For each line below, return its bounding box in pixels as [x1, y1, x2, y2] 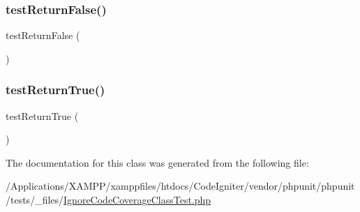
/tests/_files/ [6, 192, 64, 206]
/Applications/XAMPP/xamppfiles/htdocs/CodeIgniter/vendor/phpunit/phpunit [6, 179, 355, 193]
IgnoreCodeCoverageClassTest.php [63, 192, 211, 206]
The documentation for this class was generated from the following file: [6, 155, 309, 169]
